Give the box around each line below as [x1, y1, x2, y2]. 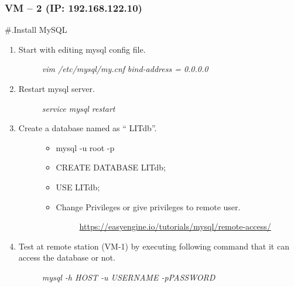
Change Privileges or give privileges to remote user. [56, 200, 241, 213]
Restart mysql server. [18, 83, 95, 94]
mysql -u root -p [56, 141, 115, 153]
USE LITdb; [56, 180, 100, 193]
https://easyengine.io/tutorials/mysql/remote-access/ [79, 220, 271, 233]
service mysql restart [42, 102, 115, 114]
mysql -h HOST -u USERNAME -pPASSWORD [42, 271, 216, 283]
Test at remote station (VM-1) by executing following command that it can [18, 240, 289, 252]
